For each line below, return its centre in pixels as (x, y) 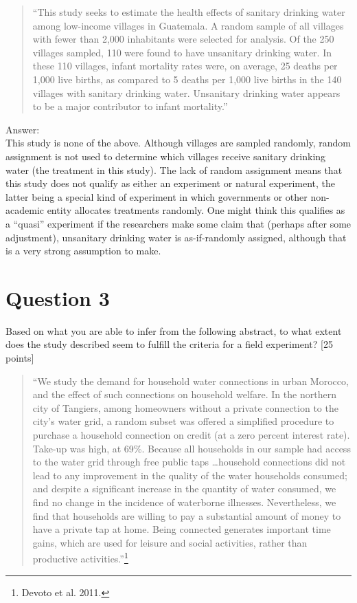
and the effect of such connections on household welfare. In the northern (184, 394)
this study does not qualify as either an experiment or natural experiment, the (171, 183)
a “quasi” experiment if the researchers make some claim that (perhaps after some (178, 223)
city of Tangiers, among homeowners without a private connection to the (185, 407)
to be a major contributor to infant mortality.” (130, 106)
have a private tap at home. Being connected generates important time (182, 529)
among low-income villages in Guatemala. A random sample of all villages (188, 25)
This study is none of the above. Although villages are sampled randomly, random (178, 143)
